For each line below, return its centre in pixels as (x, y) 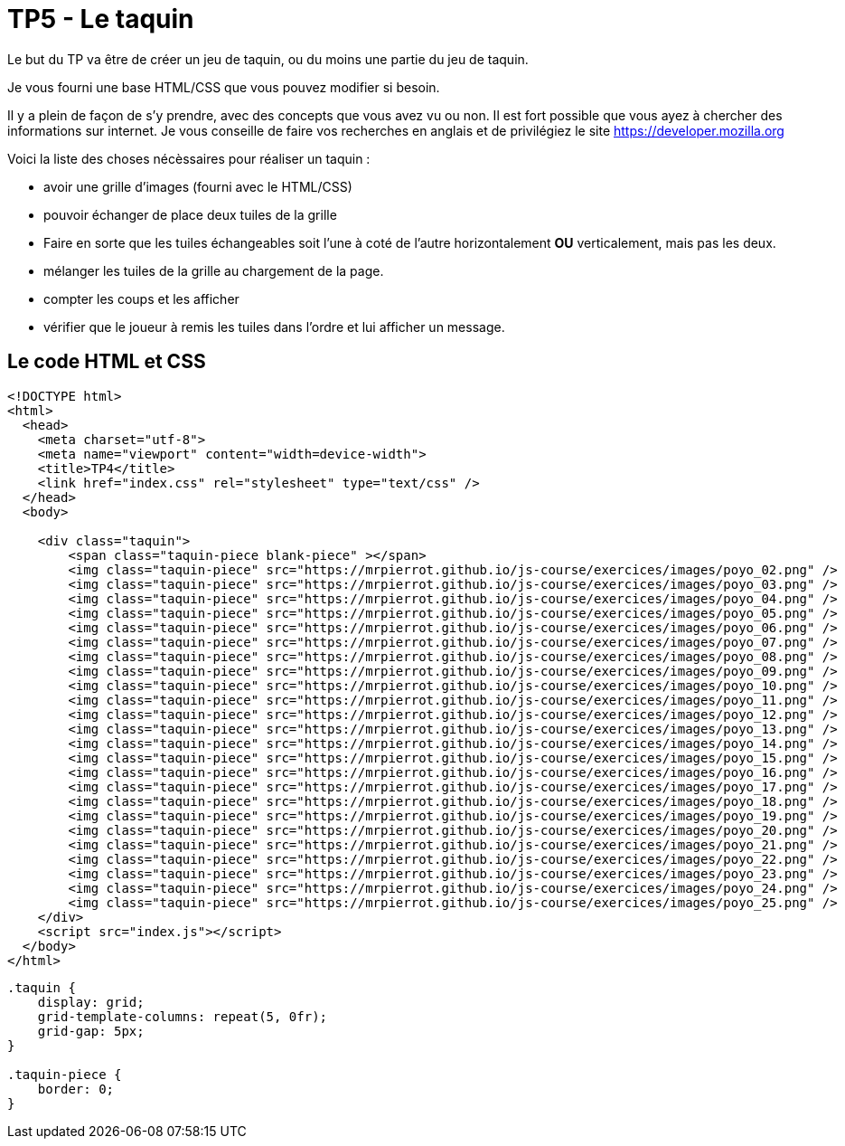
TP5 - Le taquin (101, 19)
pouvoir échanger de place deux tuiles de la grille (190, 214)
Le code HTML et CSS (107, 362)
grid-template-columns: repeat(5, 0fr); (183, 1016)
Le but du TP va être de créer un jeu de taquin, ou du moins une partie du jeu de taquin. (268, 59)
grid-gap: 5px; (91, 1031)
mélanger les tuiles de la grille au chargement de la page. (214, 270)
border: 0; (76, 1089)
